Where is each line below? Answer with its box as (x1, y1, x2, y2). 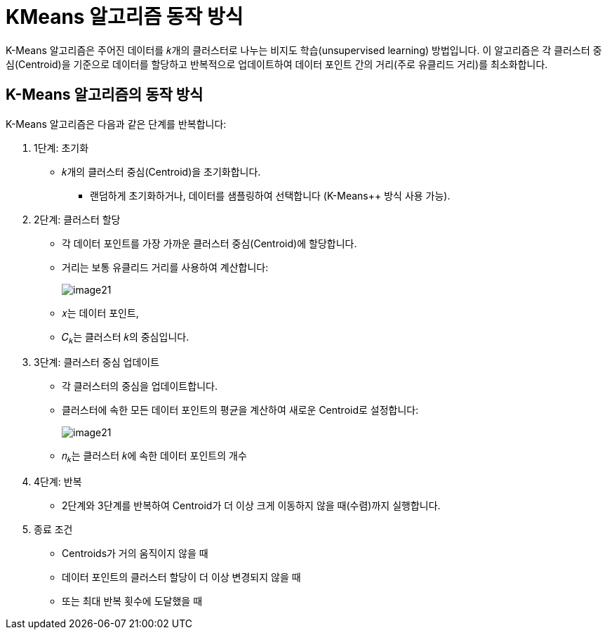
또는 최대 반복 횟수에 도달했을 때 (62, 595, 203, 608)
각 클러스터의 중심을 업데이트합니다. (62, 380, 218, 393)
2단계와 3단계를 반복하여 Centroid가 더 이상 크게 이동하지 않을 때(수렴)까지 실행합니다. (62, 499, 441, 512)
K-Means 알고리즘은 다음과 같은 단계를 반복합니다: (6, 117, 227, 130)
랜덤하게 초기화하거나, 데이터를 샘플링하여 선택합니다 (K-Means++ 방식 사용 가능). (90, 189, 451, 202)
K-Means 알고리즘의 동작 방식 (6, 86, 204, 104)
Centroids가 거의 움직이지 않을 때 (62, 547, 208, 560)
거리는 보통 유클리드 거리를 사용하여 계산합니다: (62, 261, 269, 273)
